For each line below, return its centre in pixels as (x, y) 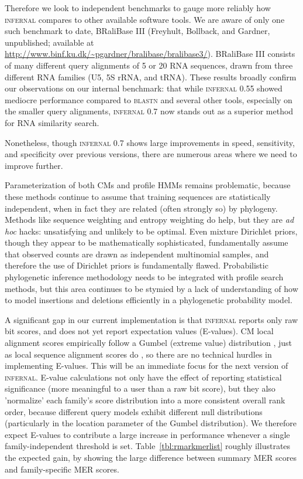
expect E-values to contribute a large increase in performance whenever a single (147, 434)
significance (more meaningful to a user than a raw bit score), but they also (140, 388)
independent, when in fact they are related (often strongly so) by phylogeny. (141, 208)
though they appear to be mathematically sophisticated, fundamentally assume (147, 242)
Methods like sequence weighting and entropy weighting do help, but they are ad (149, 220)
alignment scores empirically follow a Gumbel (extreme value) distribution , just (148, 343)
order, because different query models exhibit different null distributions (134, 411)
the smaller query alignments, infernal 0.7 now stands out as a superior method (149, 111)
